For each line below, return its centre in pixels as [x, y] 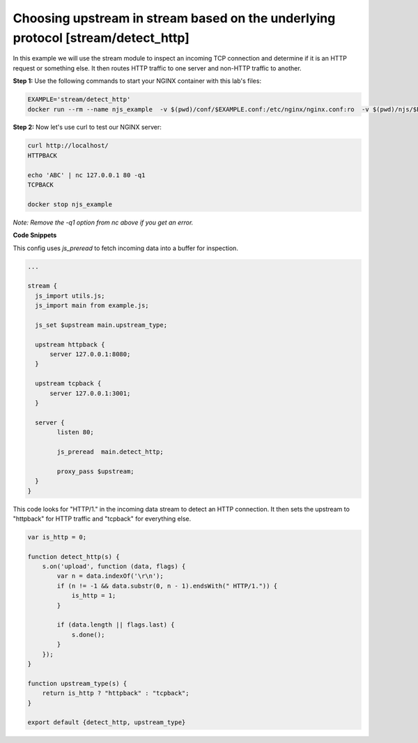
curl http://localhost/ [68, 146]
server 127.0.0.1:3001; [90, 393]
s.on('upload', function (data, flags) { [114, 567]
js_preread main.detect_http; [110, 452]
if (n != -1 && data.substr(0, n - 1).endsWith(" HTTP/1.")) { [167, 586]
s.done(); [88, 635]
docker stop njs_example [70, 204]
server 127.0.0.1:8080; [90, 354]
